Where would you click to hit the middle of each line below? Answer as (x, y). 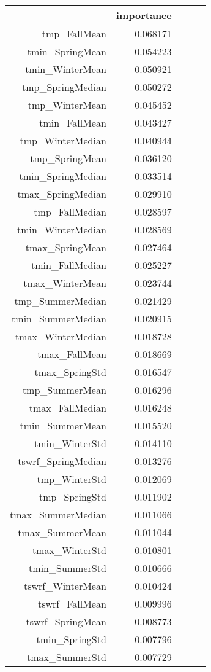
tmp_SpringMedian (64, 87)
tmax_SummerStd (67, 657)
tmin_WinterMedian (61, 229)
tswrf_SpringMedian (62, 461)
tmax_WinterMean (65, 283)
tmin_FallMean (73, 123)
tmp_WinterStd (72, 479)
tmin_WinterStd (70, 443)
